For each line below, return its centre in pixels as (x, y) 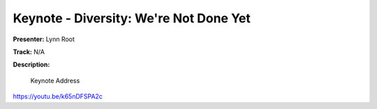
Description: (31, 65)
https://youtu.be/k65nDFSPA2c (58, 96)
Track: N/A (29, 52)
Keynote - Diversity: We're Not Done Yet (132, 18)
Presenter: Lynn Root (44, 39)
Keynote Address (55, 80)
